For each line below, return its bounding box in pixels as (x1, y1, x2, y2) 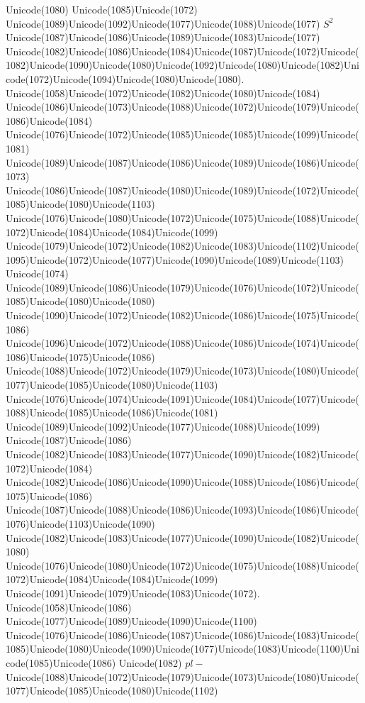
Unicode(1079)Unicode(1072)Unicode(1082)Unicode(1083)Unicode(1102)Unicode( (6, 238, 359, 253)
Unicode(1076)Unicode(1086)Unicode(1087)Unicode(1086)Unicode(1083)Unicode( (6, 627, 359, 642)
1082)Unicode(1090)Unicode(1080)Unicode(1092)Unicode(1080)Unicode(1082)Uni (6, 57, 359, 72)
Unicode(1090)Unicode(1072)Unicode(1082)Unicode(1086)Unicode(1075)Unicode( (6, 308, 359, 323)
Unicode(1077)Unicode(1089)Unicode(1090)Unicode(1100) (6, 614, 257, 629)
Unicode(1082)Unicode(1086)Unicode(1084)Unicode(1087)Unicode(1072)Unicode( (6, 43, 359, 58)
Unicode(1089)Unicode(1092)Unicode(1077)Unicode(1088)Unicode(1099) (6, 419, 320, 433)
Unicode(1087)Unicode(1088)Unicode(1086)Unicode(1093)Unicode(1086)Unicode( (6, 502, 359, 517)
